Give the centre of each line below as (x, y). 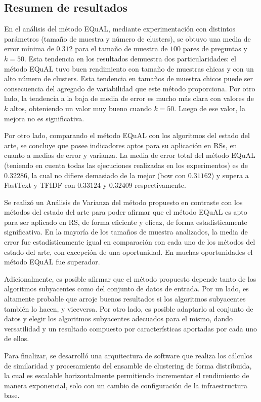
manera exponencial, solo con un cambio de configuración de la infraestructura (126, 385)
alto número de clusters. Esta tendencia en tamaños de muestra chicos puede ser (128, 78)
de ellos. (17, 338)
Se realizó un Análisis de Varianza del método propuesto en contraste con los (123, 202)
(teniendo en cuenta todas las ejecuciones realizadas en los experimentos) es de (126, 165)
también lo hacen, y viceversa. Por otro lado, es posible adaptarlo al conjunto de (129, 308)
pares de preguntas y (215, 48)
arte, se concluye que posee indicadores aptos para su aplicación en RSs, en (121, 145)
